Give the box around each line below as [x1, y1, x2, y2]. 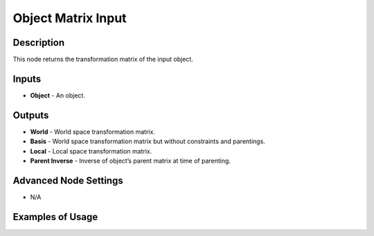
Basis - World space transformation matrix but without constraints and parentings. [30, 137, 266, 145]
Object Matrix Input [12, 10, 127, 26]
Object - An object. [30, 91, 86, 100]
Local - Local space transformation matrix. [30, 147, 152, 155]
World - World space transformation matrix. [30, 127, 156, 136]
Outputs [12, 109, 49, 121]
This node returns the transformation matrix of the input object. [12, 55, 193, 64]
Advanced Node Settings [12, 174, 124, 186]
